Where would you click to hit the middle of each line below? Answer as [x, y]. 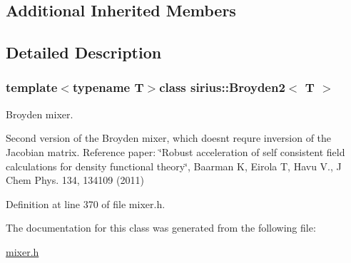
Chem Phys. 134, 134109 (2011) [75, 180]
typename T [108, 87]
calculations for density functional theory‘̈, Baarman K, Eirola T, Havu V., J [174, 166]
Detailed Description [84, 52]
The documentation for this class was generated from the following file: [161, 228]
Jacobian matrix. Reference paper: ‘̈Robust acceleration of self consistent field [175, 151]
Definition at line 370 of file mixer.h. [86, 203]
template [32, 87]
